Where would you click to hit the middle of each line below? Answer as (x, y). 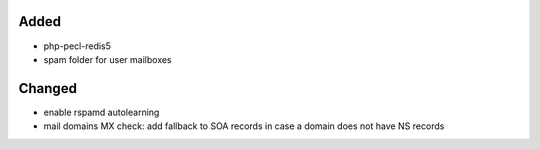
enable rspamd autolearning (101, 112)
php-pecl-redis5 (77, 46)
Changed (47, 88)
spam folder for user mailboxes (107, 59)
